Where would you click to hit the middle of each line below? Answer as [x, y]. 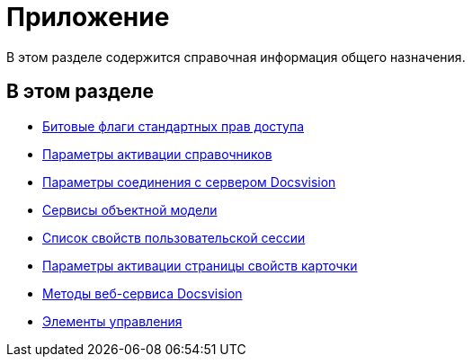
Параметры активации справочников [157, 154]
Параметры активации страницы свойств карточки [200, 265]
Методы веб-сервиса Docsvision [142, 293]
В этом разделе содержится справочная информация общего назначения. [236, 57]
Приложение [88, 17]
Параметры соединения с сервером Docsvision [189, 182]
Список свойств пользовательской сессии [174, 237]
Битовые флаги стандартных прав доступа [174, 126]
